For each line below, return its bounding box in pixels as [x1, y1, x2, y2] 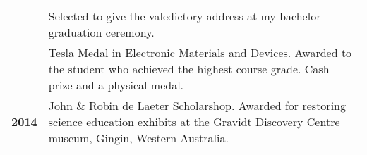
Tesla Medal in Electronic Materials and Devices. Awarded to [48, 44, 352, 61]
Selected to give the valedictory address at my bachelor [48, 8, 321, 24]
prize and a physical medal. [48, 77, 184, 93]
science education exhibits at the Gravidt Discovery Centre [48, 113, 340, 130]
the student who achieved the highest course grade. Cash [48, 61, 330, 77]
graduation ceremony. [48, 24, 155, 40]
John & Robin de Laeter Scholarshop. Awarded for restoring [48, 97, 346, 113]
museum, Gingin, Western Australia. [48, 130, 229, 146]
